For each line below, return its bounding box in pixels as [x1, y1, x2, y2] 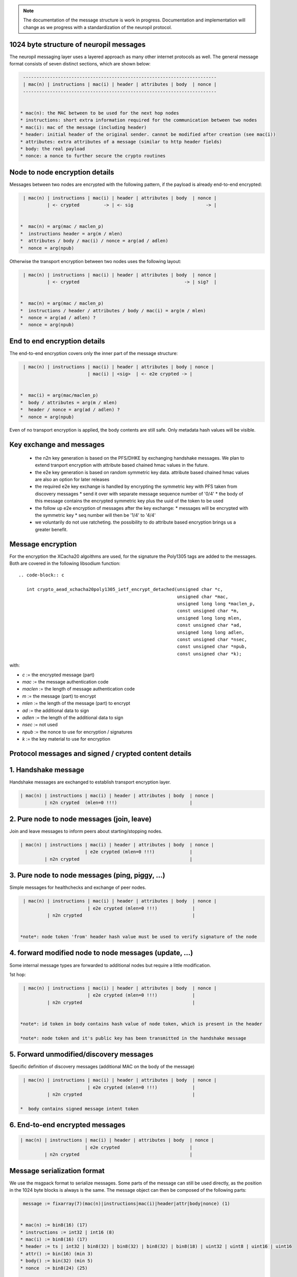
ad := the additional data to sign [22, 707, 89, 714]
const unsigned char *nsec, [177, 636, 247, 642]
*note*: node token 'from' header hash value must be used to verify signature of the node [20, 934, 257, 940]
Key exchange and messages [9, 440, 105, 449]
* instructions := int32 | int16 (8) [20, 1229, 115, 1235]
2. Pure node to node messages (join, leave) [9, 815, 152, 823]
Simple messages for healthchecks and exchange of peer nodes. [9, 884, 146, 891]
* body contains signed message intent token [20, 1106, 139, 1112]
